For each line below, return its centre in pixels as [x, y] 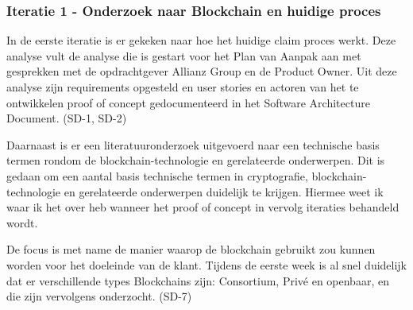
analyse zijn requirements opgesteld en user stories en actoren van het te [183, 87]
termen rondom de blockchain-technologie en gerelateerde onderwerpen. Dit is [196, 160]
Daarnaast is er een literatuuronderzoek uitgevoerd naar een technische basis [193, 144]
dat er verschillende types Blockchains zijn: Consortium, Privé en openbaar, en [198, 280]
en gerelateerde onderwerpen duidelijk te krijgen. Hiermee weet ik [224, 191]
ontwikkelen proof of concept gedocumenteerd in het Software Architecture [188, 102]
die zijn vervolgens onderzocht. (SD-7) [99, 296]
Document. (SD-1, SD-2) [67, 118]
